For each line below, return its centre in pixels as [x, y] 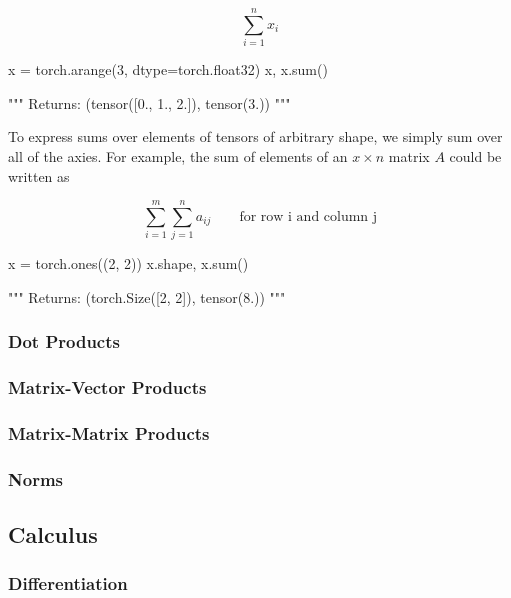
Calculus [53, 534]
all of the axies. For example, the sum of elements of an [178, 155]
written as [39, 175]
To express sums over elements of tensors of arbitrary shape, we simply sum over [255, 136]
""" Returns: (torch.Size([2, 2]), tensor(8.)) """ [147, 296]
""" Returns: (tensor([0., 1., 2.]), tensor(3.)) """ [149, 102]
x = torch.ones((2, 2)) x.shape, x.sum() [128, 263]
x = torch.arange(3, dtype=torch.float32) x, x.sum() [168, 69]
